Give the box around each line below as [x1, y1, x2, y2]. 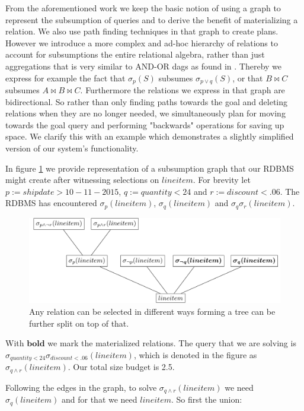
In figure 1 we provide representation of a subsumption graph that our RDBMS [5, 162, 294, 174]
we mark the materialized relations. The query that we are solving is [47, 337, 296, 349]
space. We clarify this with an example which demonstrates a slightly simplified [5, 130, 294, 143]
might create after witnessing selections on [5, 173, 159, 186]
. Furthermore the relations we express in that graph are [80, 84, 285, 96]
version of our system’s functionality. [5, 141, 139, 154]
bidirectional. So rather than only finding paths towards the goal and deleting [5, 95, 287, 108]
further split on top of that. [29, 317, 129, 329]
